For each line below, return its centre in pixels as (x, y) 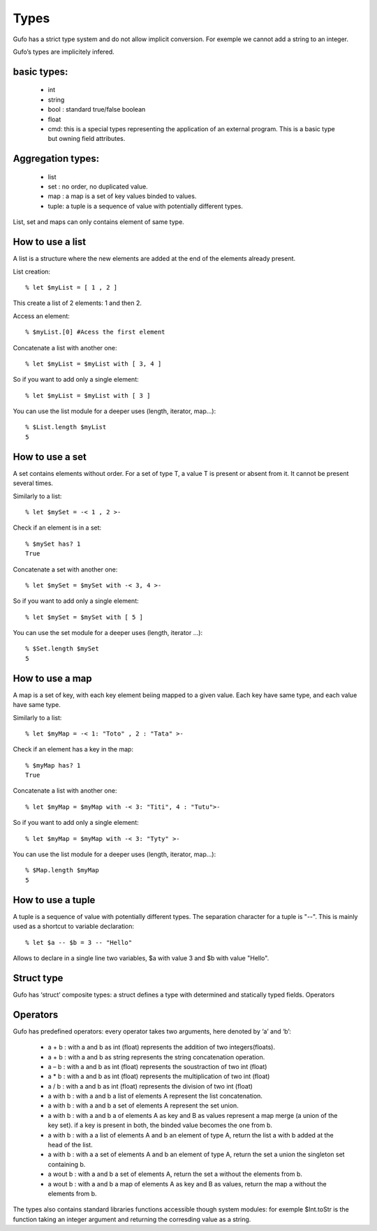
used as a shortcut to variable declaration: (74, 926)
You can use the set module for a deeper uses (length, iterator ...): (108, 633)
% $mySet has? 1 (53, 544)
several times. (33, 483)
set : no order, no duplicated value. (98, 187)
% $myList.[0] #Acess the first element (95, 332)
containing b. (67, 1164)
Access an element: (41, 316)
